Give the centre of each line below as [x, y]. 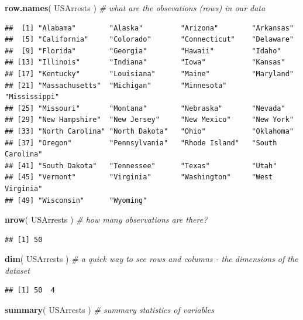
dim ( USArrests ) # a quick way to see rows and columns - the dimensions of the [151, 259]
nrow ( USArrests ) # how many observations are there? [106, 219]
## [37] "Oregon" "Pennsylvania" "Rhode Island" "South [141, 143]
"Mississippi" [32, 97]
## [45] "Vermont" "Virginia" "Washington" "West [139, 177]
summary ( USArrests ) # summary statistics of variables [109, 310]
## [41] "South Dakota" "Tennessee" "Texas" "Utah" [141, 166]
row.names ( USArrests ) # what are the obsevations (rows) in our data [135, 8]
